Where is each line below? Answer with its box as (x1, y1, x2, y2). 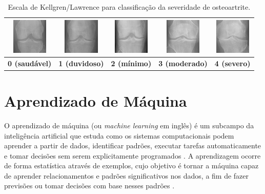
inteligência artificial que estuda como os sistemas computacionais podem (4, 130, 234, 141)
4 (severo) (214, 57, 251, 68)
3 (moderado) (158, 57, 208, 68)
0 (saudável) (8, 57, 52, 68)
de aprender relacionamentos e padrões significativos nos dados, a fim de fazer (4, 170, 249, 181)
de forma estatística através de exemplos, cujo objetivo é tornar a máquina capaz (4, 160, 259, 171)
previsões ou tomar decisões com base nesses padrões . (4, 180, 175, 191)
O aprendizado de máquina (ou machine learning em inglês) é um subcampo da (4, 120, 254, 130)
